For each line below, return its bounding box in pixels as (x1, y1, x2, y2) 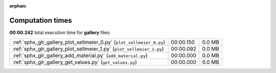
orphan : (9, 3, 27, 9)
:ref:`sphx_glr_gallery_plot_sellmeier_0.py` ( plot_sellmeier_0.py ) (12, 39, 166, 46)
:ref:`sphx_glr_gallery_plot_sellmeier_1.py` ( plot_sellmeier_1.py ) (12, 46, 164, 53)
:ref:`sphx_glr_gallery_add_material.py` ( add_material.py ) (12, 52, 148, 59)
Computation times (9, 16, 72, 25)
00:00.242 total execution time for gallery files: (9, 29, 111, 35)
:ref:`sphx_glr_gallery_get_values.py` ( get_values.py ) (12, 59, 137, 66)
